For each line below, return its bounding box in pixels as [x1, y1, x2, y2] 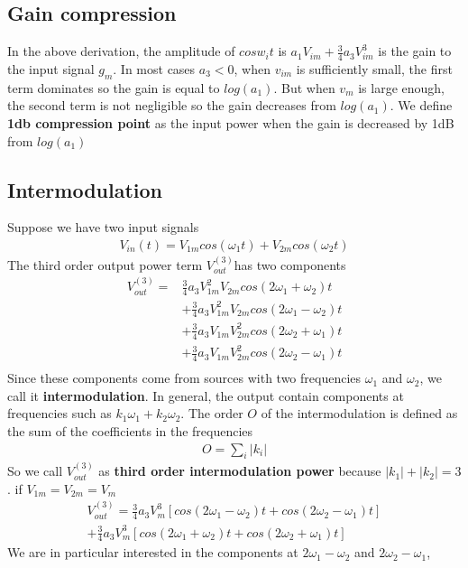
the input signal [7, 60, 95, 79]
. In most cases [113, 60, 196, 79]
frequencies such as [7, 404, 112, 423]
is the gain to [378, 42, 452, 61]
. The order [180, 404, 243, 423]
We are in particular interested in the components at [7, 543, 298, 562]
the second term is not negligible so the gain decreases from [7, 96, 336, 115]
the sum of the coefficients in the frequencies [7, 422, 253, 440]
